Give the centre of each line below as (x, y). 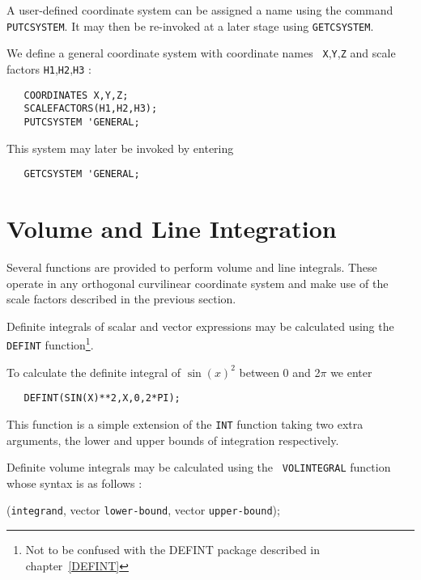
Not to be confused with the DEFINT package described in (173, 549)
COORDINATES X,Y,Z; (76, 95)
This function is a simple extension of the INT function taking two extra (185, 423)
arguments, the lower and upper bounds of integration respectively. (173, 440)
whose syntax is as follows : (74, 483)
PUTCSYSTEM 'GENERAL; (82, 122)
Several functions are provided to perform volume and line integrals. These (192, 267)
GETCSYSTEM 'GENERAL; (82, 174)
